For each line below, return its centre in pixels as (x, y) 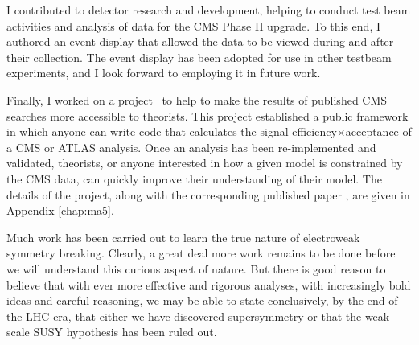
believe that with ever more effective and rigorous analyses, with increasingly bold (209, 284)
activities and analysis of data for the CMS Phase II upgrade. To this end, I (194, 25)
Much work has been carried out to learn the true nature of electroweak (183, 237)
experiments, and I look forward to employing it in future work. (164, 73)
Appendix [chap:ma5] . (60, 210)
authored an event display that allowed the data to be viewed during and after (200, 41)
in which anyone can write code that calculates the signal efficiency (172, 131)
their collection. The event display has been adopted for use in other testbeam (199, 57)
